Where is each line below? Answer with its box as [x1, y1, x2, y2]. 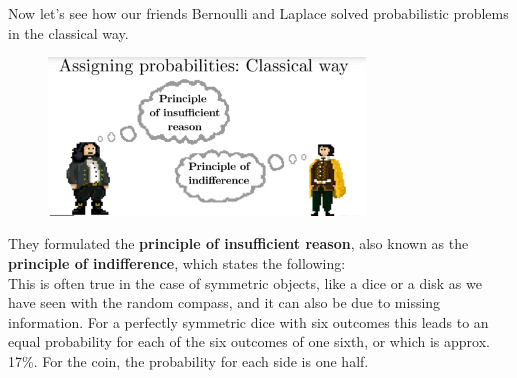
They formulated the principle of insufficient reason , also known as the [8, 233, 469, 254]
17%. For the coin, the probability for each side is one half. [8, 350, 369, 371]
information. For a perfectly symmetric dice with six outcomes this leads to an [8, 311, 489, 332]
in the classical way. [8, 22, 129, 43]
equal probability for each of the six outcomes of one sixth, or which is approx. [8, 331, 490, 352]
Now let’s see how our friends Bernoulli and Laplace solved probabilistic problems [8, 3, 509, 23]
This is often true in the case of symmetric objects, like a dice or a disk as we [8, 272, 482, 293]
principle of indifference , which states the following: [8, 252, 346, 273]
